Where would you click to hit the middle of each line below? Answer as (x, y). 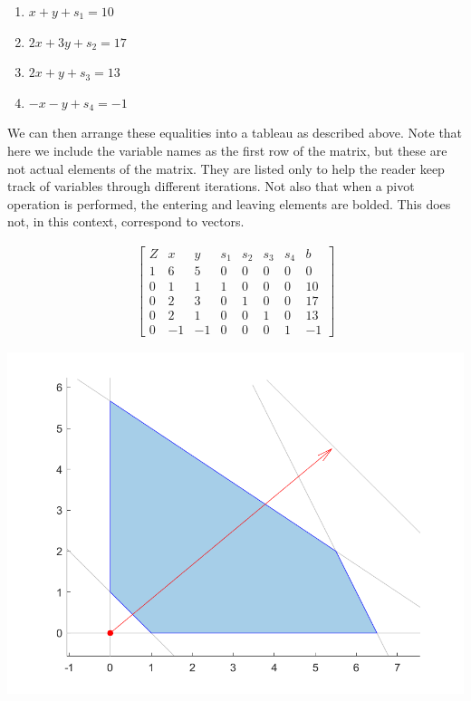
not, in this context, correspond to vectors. (126, 221)
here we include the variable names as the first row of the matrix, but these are (227, 150)
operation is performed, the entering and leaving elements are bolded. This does (229, 203)
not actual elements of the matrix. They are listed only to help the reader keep (226, 168)
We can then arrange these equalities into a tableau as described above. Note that (235, 133)
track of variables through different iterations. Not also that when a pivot (211, 186)
